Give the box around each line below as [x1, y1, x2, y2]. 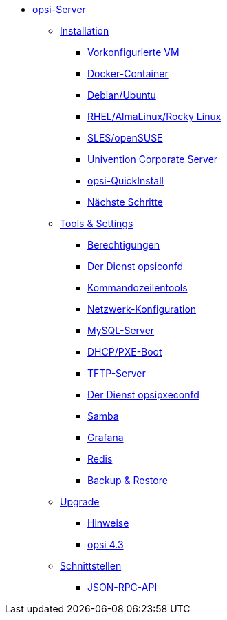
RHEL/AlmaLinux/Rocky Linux [87, 110, 221, 122]
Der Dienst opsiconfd [87, 260, 184, 272]
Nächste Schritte [87, 196, 163, 208]
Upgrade [60, 496, 100, 507]
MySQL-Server [87, 324, 155, 336]
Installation [60, 25, 109, 37]
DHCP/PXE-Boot [87, 346, 162, 358]
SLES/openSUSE [87, 132, 163, 144]
